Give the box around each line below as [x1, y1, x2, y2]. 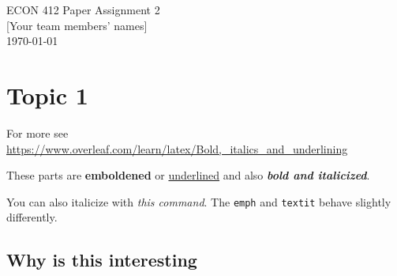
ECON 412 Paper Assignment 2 [6, 2, 160, 17]
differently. [6, 209, 58, 225]
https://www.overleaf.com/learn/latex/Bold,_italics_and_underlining [6, 140, 348, 157]
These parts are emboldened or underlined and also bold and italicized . [6, 167, 370, 183]
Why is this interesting [6, 248, 197, 272]
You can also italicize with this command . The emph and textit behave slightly [6, 193, 391, 210]
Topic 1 [6, 78, 88, 111]
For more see [6, 124, 69, 141]
